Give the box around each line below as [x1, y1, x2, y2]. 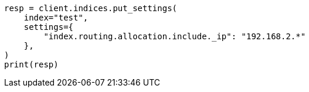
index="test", [23, 13, 89, 22]
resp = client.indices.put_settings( [4, 4, 178, 13]
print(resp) [4, 60, 59, 69]
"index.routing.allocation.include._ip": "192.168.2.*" [43, 32, 306, 41]
